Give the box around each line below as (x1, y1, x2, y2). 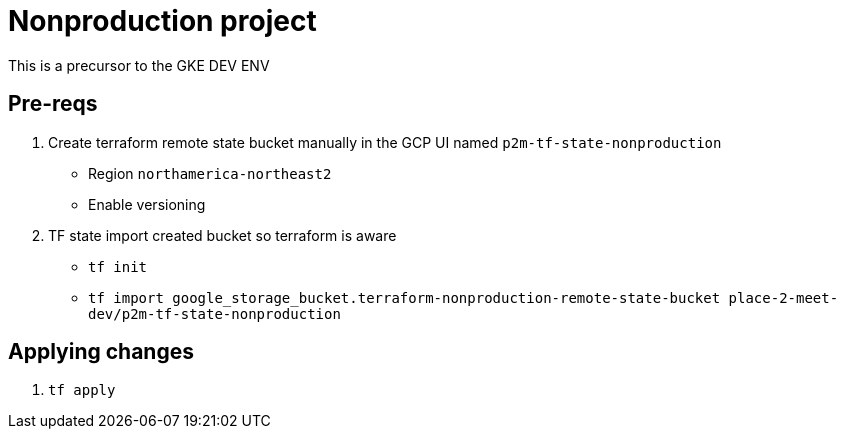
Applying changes (8, 339, 194, 365)
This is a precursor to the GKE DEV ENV (8, 56, 270, 74)
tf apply (48, 382, 116, 399)
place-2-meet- (728, 289, 839, 306)
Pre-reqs (8, 91, 98, 117)
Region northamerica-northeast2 (88, 164, 332, 182)
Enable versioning (88, 195, 206, 213)
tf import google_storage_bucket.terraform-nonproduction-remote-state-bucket (88, 289, 721, 306)
